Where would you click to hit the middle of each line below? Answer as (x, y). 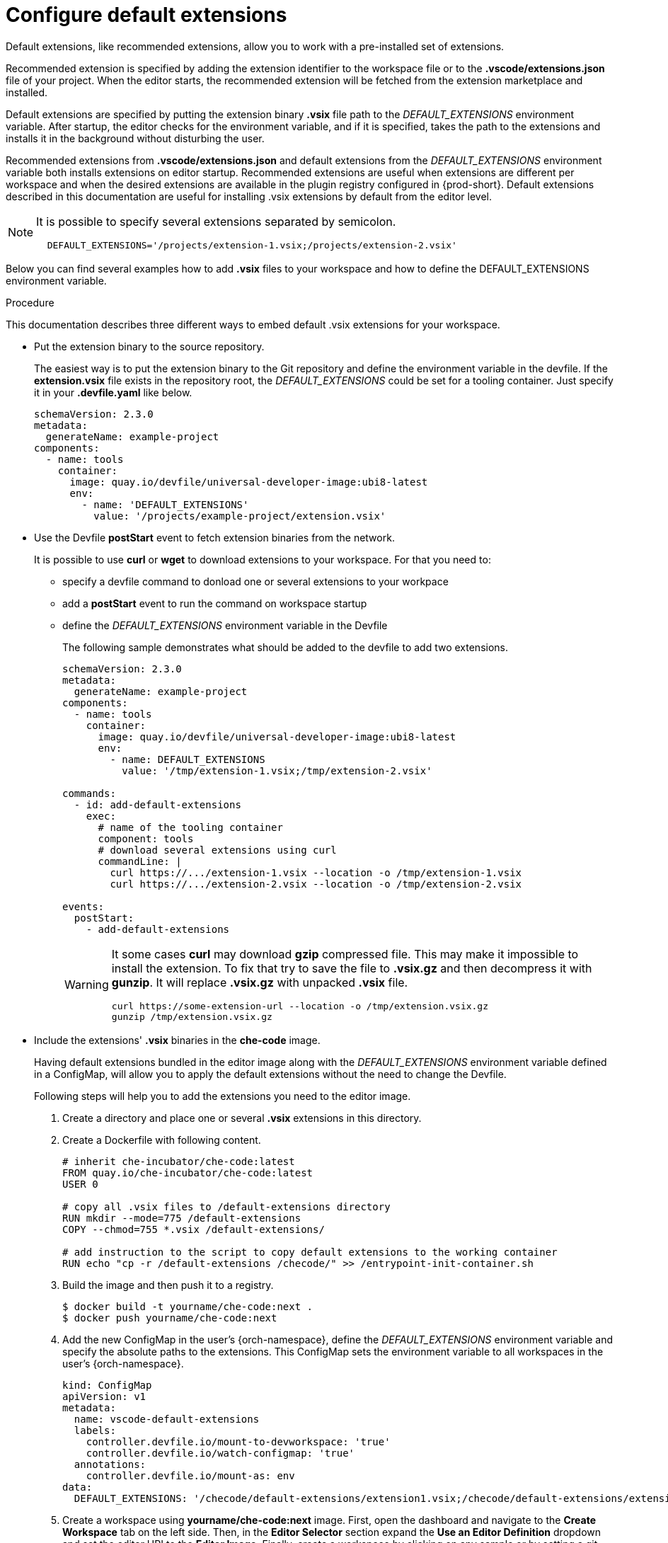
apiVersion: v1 (104, 1396)
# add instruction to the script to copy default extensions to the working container (310, 1252)
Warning (87, 984)
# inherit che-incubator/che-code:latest (179, 1161)
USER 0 (80, 1184)
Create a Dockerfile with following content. (162, 1140)
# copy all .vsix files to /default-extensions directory (226, 1206)
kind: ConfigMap (107, 1385)
